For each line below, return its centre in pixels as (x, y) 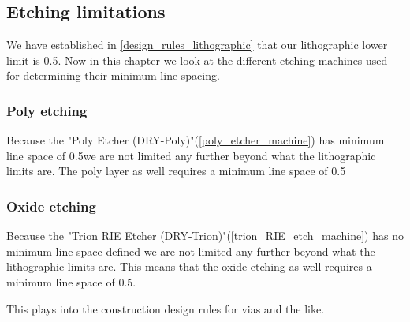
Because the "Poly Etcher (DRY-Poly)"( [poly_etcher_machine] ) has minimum (196, 140)
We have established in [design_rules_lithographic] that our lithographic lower (197, 45)
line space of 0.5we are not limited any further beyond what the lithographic (191, 155)
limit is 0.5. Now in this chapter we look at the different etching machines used (197, 60)
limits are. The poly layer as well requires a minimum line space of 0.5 (176, 171)
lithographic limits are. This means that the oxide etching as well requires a (189, 266)
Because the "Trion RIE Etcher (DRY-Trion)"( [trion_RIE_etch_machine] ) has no (205, 236)
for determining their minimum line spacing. (113, 75)
